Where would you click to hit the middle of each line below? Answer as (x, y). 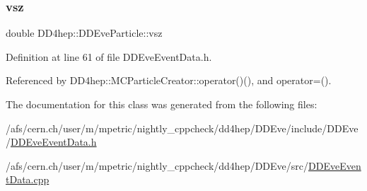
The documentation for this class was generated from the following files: (162, 104)
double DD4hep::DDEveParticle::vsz (84, 33)
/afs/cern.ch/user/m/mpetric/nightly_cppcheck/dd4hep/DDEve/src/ (157, 165)
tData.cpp (28, 179)
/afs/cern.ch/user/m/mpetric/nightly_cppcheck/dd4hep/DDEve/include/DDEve (182, 128)
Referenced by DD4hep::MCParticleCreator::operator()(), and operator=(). (169, 80)
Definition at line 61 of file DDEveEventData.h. (109, 56)
